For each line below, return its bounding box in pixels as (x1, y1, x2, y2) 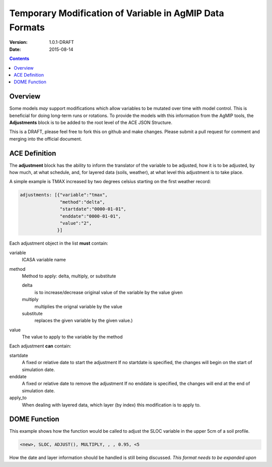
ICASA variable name (22, 257, 66, 263)
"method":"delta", (59, 199, 105, 205)
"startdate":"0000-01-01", (59, 206, 126, 212)
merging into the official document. (9, 136, 83, 142)
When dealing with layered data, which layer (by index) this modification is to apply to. (22, 401, 201, 408)
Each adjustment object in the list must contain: (9, 240, 108, 247)
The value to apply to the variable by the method (22, 334, 123, 340)
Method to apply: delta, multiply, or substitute (22, 273, 116, 279)
